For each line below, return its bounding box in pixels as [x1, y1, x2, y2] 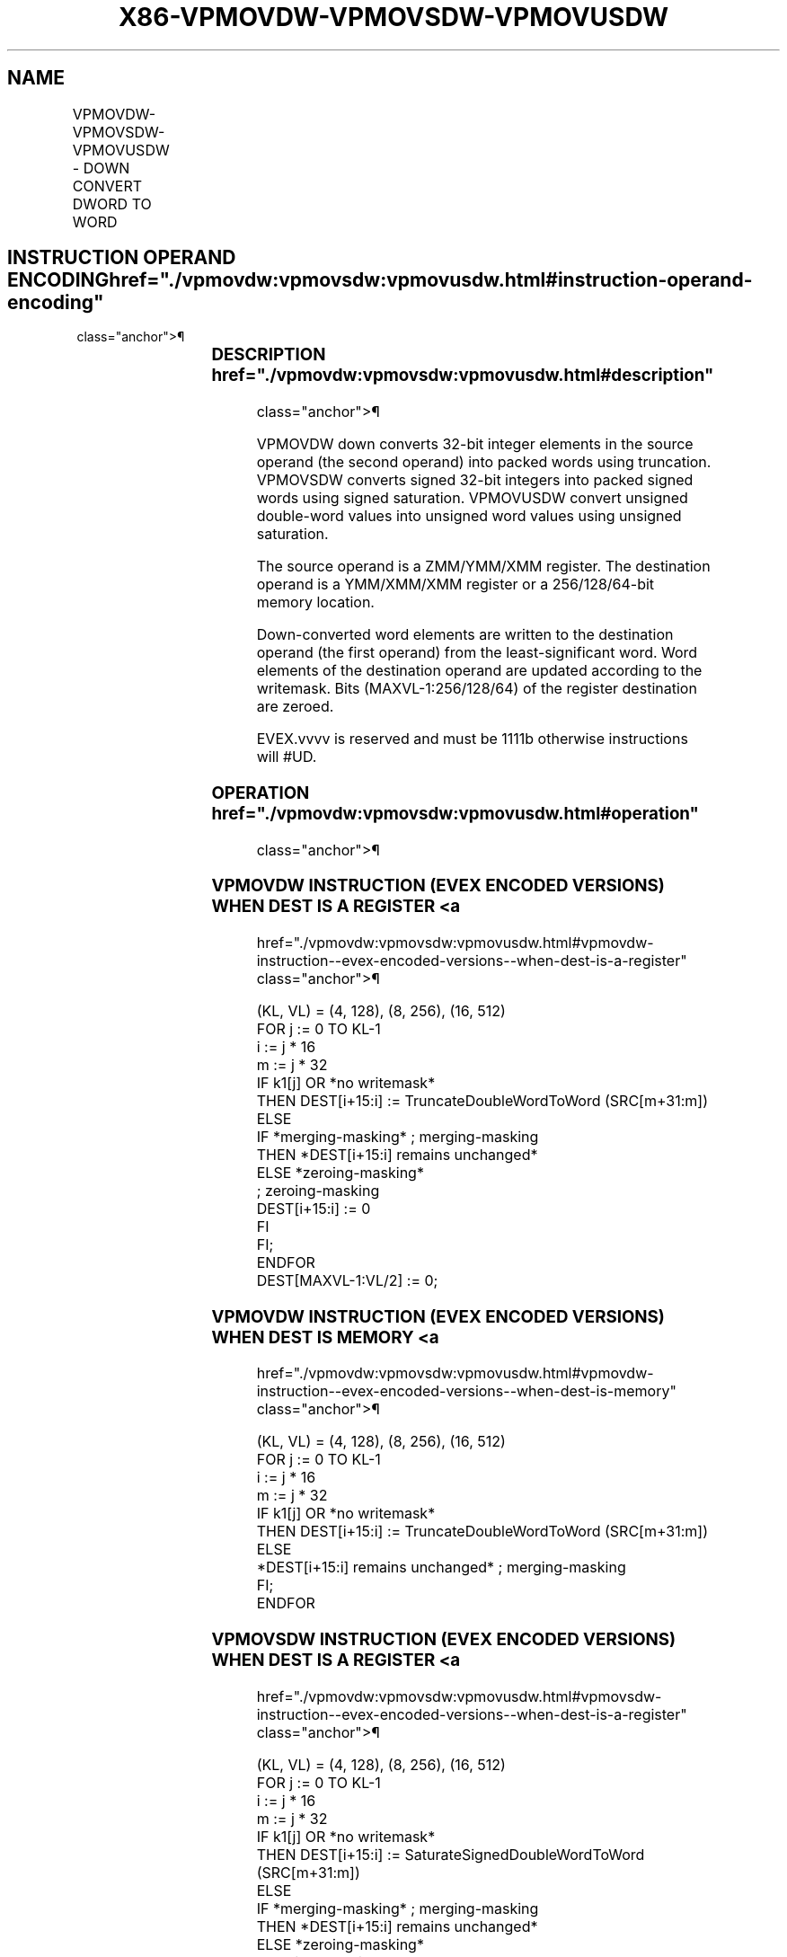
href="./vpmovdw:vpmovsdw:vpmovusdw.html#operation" [211, 802, 699, 824]
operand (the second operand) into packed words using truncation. [256, 453, 712, 472]
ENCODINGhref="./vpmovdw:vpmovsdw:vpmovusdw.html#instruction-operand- [7, 269, 753, 292]
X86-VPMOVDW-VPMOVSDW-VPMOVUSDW [118, 2, 669, 32]
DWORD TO [72, 194, 152, 213]
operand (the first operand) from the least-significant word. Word [256, 643, 698, 662]
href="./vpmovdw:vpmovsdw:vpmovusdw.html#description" [211, 365, 714, 386]
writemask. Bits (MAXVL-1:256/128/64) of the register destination [256, 679, 697, 698]
